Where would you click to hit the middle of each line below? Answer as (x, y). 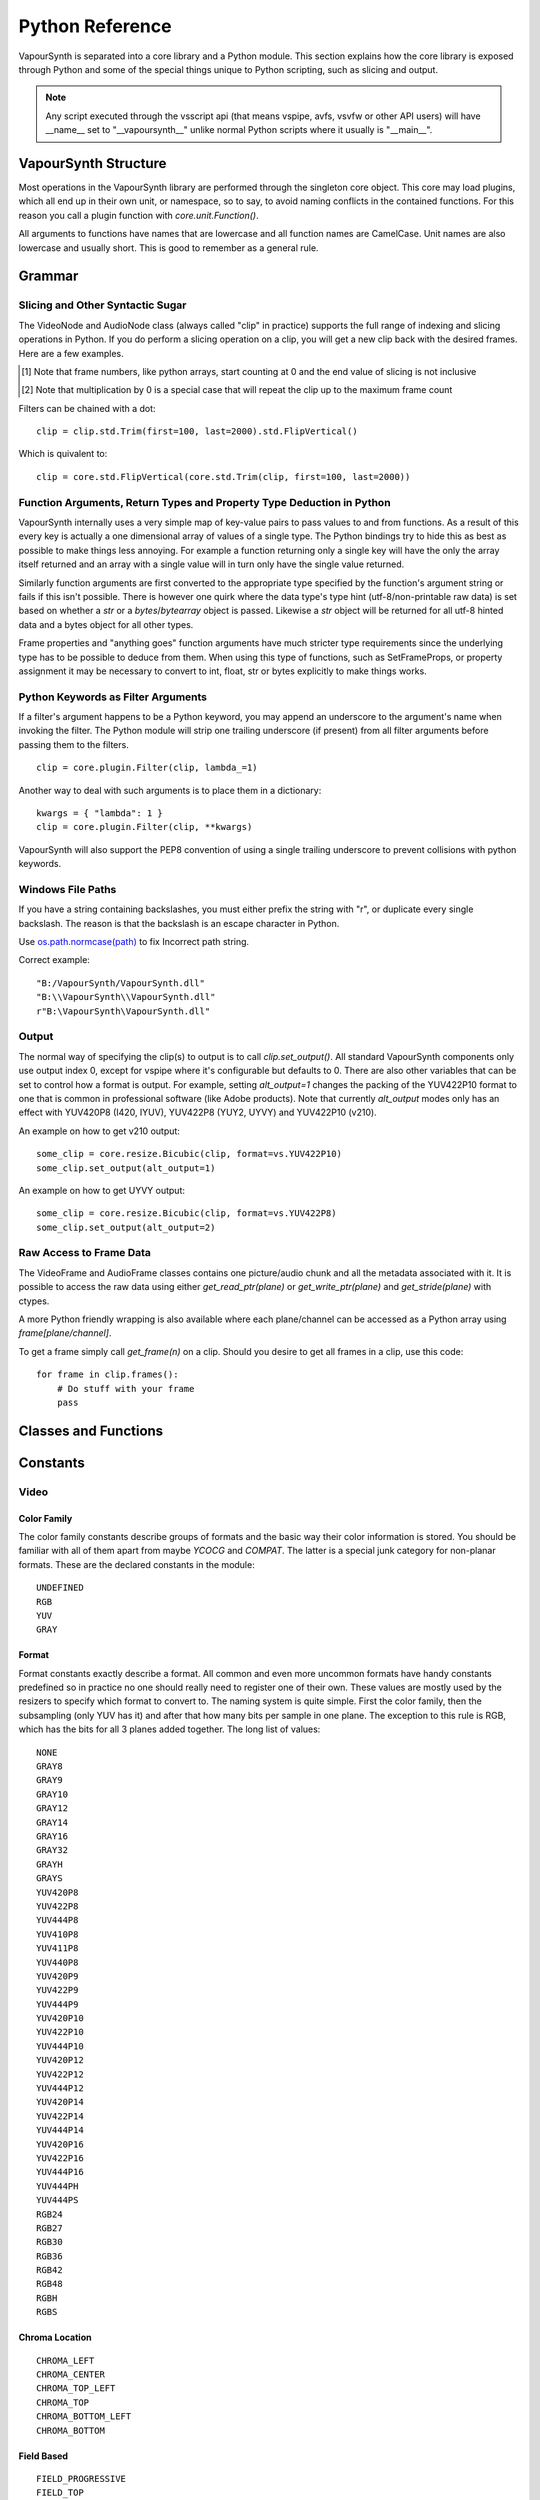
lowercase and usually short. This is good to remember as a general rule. (168, 247)
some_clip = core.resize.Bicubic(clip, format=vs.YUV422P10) (189, 1154)
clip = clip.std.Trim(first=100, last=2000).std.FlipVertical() (197, 431)
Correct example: (54, 960)
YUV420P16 (60, 2144)
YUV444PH (57, 2186)
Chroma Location (55, 2337)
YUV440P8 (57, 1962)
